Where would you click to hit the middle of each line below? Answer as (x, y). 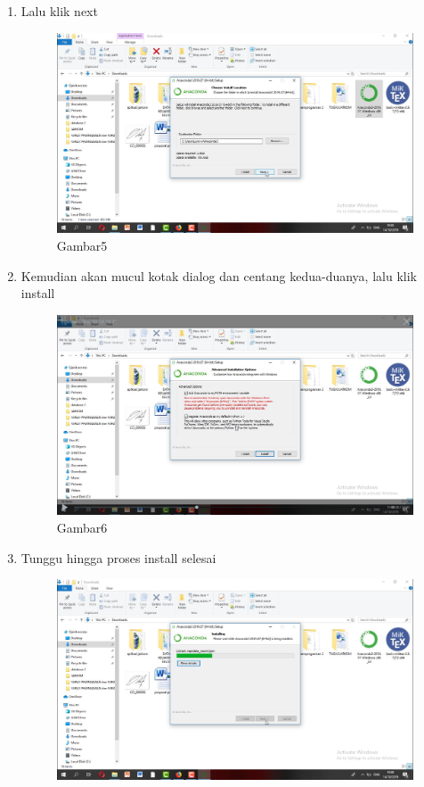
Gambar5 (82, 245)
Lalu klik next (59, 11)
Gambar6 (82, 527)
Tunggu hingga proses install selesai (118, 557)
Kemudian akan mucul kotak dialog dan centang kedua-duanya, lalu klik (219, 275)
